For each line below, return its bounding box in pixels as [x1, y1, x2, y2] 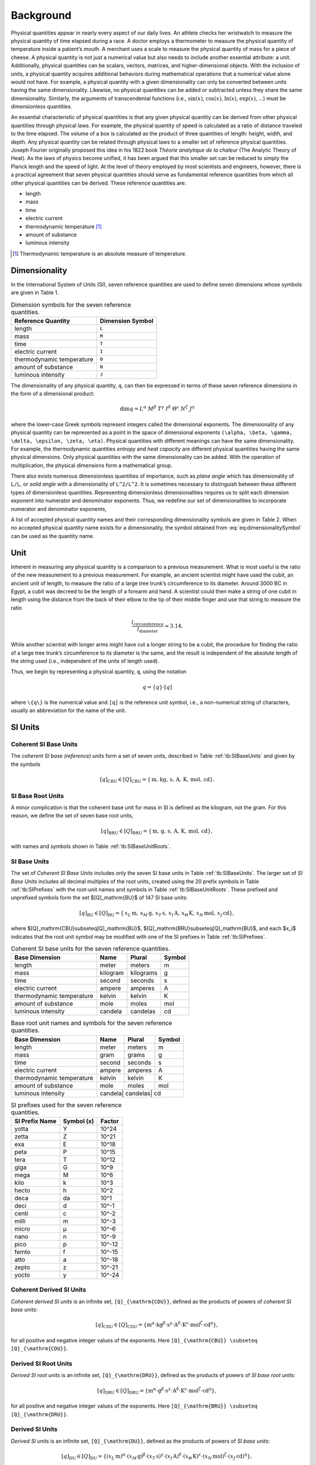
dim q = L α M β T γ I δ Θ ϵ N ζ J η [120, 404, 195, 413]
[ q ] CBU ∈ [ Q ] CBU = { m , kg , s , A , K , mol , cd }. [99, 776, 215, 784]
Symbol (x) [63, 1117, 94, 1125]
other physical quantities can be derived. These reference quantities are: [11, 179, 187, 186]
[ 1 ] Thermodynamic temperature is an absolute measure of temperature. [12, 250, 187, 257]
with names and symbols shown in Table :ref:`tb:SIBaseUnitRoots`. [11, 843, 171, 850]
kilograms [130, 969, 158, 977]
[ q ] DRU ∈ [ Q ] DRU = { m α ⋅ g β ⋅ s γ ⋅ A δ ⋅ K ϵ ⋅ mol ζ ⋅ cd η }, [97, 1386, 217, 1395]
